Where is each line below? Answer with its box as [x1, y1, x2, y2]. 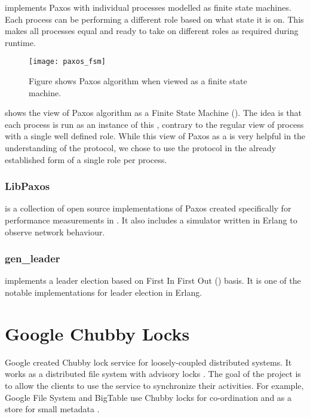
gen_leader [5, 251, 60, 266]
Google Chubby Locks [5, 321, 190, 345]
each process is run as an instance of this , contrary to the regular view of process [5, 118, 304, 130]
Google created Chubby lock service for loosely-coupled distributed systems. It [5, 355, 292, 368]
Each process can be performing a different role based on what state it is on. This [5, 13, 304, 25]
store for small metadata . [5, 403, 100, 415]
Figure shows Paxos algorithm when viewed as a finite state [29, 75, 247, 87]
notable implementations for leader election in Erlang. [5, 286, 202, 298]
